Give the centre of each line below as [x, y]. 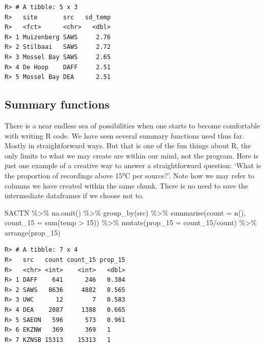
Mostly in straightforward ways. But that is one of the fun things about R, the [128, 145]
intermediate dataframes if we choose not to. [74, 195]
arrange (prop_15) [33, 232]
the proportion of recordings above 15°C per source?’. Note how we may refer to [130, 175]
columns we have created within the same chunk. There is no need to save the [127, 185]
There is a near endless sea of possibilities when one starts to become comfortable [132, 125]
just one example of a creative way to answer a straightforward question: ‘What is [133, 165]
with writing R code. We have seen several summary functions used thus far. [125, 135]
